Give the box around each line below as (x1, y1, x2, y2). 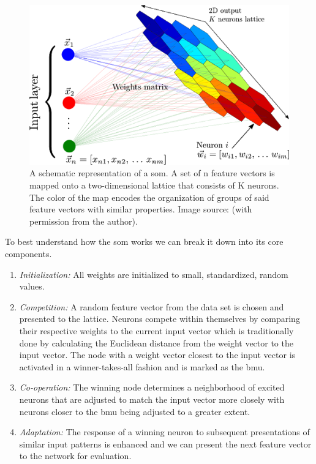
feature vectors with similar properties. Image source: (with (29, 203, 252, 215)
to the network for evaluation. (19, 449, 132, 462)
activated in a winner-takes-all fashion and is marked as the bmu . (19, 360, 265, 373)
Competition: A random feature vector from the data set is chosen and (19, 300, 284, 313)
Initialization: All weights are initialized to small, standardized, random (19, 268, 288, 280)
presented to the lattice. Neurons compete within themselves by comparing (19, 312, 300, 325)
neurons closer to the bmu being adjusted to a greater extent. (19, 405, 250, 417)
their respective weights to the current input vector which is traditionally (19, 324, 294, 337)
